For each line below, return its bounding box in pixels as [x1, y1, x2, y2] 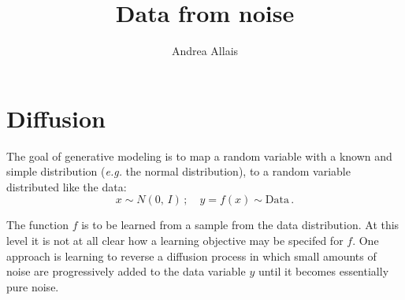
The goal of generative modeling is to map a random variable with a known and [6, 147, 392, 164]
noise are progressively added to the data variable [6, 263, 246, 280]
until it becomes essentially [258, 263, 389, 280]
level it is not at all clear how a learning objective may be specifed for [6, 232, 344, 249]
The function [6, 217, 69, 233]
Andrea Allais [171, 43, 239, 59]
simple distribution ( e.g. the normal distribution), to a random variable [6, 163, 351, 180]
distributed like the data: [6, 178, 127, 194]
